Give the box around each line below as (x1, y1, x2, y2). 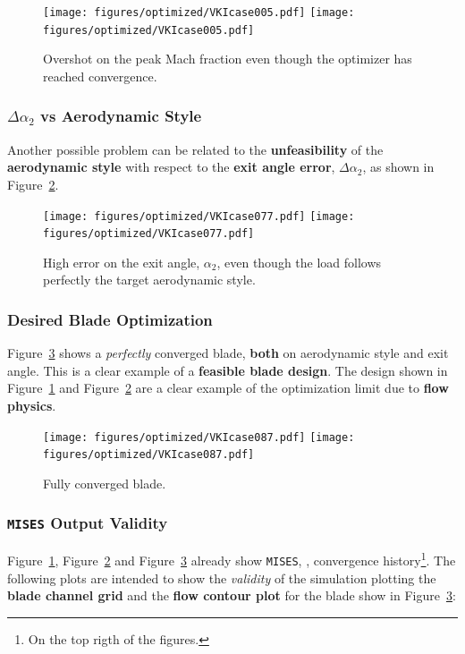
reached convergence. (43, 66, 157, 85)
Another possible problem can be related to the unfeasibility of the (7, 140, 384, 158)
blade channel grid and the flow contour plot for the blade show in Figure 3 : (7, 586, 456, 605)
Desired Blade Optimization (7, 308, 213, 330)
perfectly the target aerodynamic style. (43, 270, 256, 289)
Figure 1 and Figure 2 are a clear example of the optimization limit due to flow (7, 378, 449, 397)
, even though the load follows (216, 252, 382, 271)
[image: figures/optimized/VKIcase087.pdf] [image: (43, 430, 355, 444)
